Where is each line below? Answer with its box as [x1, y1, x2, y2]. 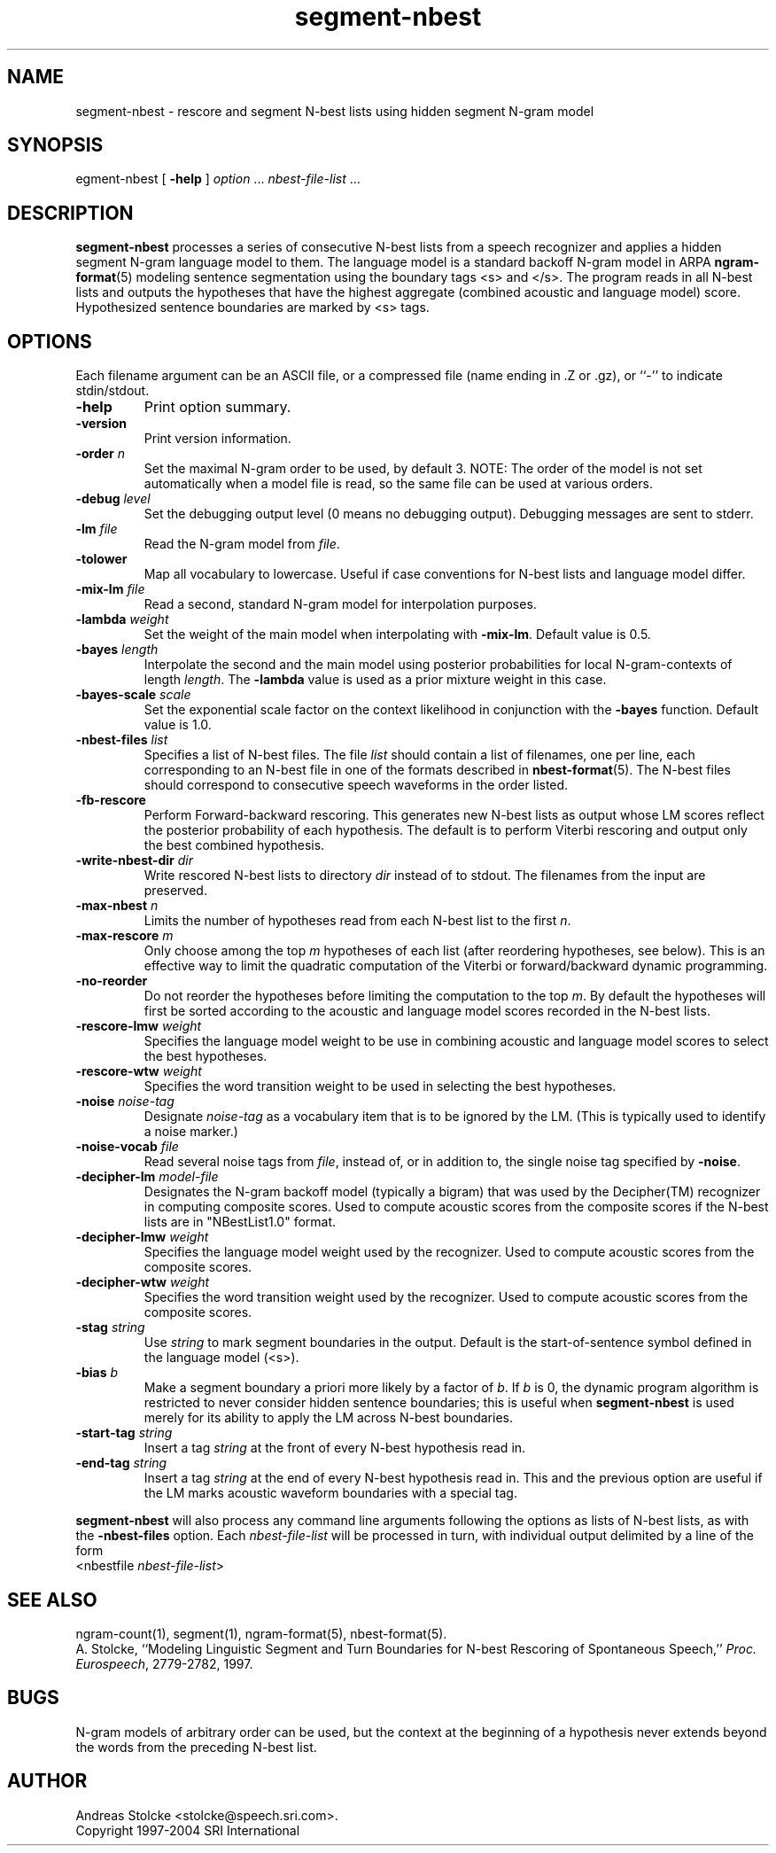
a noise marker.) [144, 1124, 238, 1140]
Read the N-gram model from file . [144, 536, 340, 552]
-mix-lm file [75, 581, 145, 597]
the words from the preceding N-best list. [75, 1739, 317, 1755]
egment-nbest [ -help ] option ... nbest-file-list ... [75, 171, 361, 187]
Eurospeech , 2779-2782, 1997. [75, 1655, 253, 1671]
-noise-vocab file [75, 1139, 179, 1155]
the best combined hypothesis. [144, 837, 325, 853]
